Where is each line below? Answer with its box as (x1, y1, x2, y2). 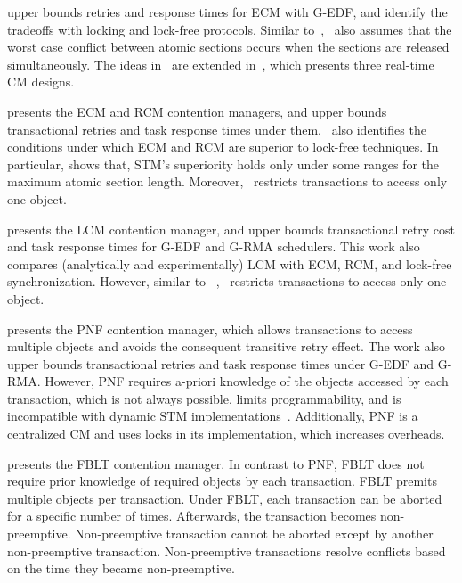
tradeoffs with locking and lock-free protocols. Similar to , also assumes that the (7, 20, 452, 38)
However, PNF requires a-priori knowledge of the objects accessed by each (45, 372, 449, 390)
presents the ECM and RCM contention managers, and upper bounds (7, 102, 387, 120)
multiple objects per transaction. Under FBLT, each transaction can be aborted (7, 489, 442, 507)
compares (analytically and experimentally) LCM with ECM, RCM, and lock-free (7, 254, 452, 273)
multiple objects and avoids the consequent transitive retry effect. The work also (7, 337, 446, 356)
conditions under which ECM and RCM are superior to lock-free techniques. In (7, 137, 439, 156)
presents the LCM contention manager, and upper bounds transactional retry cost (7, 219, 455, 238)
